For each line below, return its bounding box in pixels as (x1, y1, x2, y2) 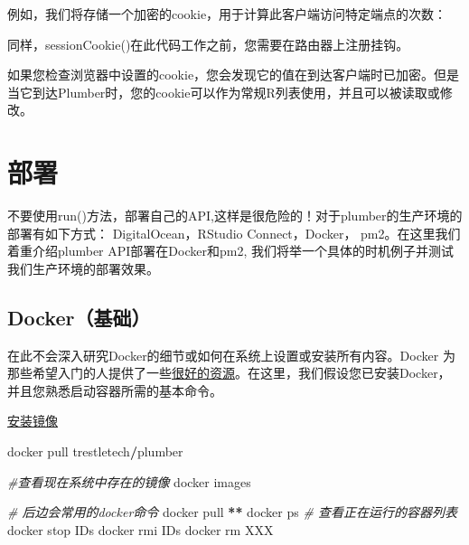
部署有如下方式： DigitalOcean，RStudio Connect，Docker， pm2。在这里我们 (7, 223, 461, 242)
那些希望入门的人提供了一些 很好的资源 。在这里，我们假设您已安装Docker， (7, 363, 451, 382)
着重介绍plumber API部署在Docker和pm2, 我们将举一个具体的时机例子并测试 (7, 241, 454, 260)
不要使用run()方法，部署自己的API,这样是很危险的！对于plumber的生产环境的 (7, 206, 463, 225)
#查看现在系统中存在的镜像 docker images (7, 472, 251, 491)
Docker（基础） (7, 303, 151, 331)
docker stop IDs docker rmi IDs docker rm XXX (7, 520, 274, 539)
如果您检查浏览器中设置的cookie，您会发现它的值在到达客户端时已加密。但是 (7, 65, 460, 84)
